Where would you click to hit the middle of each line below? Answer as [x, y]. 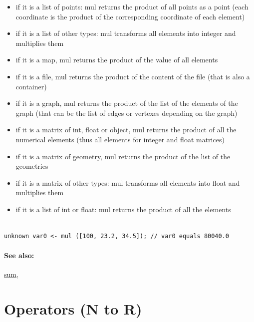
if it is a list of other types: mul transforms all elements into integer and [126, 33]
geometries [32, 166]
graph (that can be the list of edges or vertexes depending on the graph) [127, 113]
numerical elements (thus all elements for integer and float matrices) [120, 139]
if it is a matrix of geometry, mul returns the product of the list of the [123, 156]
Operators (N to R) [73, 309]
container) [31, 86]
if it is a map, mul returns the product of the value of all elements [117, 60]
